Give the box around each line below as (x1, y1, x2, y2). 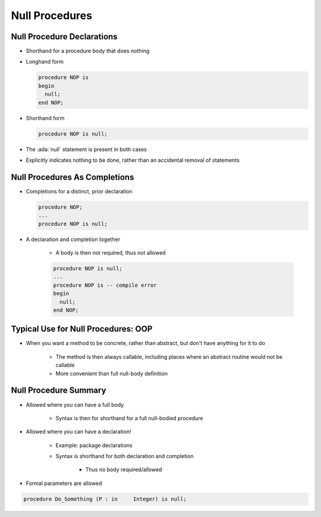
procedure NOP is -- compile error (53, 281, 157, 289)
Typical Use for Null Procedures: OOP (11, 324, 153, 334)
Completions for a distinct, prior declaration (26, 187, 133, 195)
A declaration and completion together (26, 236, 121, 243)
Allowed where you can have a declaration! (26, 428, 132, 435)
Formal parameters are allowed (26, 480, 102, 487)
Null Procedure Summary (11, 386, 106, 396)
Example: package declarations (55, 441, 133, 449)
